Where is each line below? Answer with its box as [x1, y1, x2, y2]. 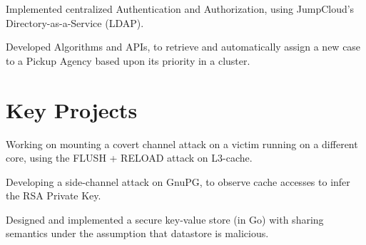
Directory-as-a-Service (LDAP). [6, 15, 144, 30]
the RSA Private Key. [6, 188, 101, 203]
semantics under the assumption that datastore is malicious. [6, 226, 269, 241]
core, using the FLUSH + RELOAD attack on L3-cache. [6, 150, 253, 165]
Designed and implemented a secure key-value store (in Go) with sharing [6, 212, 324, 226]
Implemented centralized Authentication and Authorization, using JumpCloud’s [6, 1, 355, 16]
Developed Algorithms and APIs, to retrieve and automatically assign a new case [6, 39, 361, 54]
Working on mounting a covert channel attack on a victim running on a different [6, 136, 358, 151]
